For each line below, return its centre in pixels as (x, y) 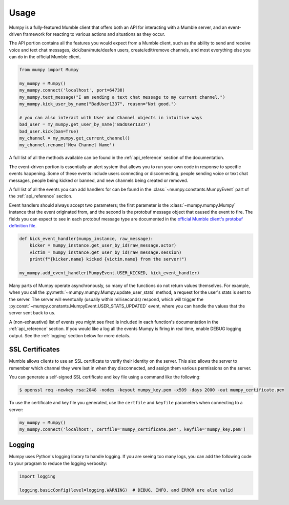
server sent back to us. (32, 313)
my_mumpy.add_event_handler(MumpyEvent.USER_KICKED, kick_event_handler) (109, 273)
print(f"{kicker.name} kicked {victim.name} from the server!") (108, 259)
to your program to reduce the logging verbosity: (58, 463)
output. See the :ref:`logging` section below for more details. (70, 335)
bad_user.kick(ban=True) (49, 131)
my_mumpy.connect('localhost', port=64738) (72, 90)
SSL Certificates (34, 350)
